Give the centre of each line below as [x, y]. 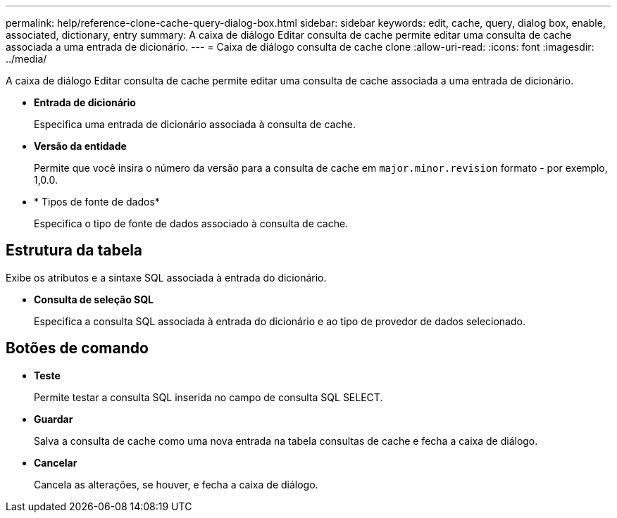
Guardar [54, 419]
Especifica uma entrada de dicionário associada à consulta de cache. [195, 124]
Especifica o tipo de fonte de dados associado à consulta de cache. [191, 223]
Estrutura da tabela [74, 251]
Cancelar [56, 462]
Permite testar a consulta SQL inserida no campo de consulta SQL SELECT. [208, 397]
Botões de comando [77, 348]
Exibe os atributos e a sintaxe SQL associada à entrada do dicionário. [166, 277]
